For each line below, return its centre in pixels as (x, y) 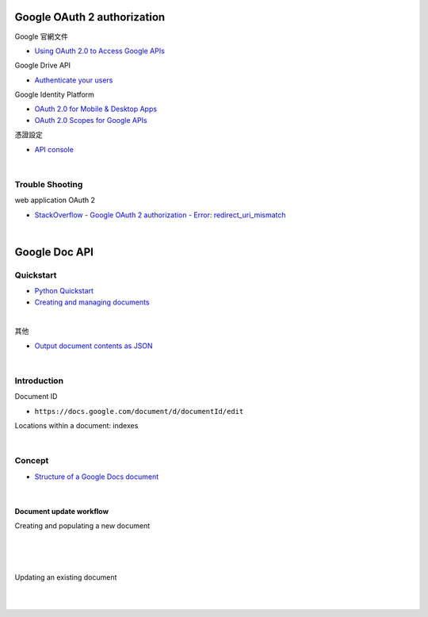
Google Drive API (43, 65)
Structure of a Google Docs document (97, 477)
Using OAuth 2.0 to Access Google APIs (100, 51)
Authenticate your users (74, 80)
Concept (32, 461)
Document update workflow (62, 511)
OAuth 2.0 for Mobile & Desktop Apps (96, 109)
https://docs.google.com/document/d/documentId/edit (139, 411)
